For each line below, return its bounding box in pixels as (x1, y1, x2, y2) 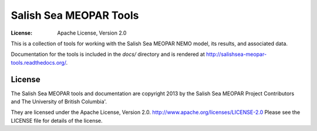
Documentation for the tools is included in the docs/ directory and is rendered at (11, 51, 205, 58)
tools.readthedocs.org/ (11, 59, 66, 66)
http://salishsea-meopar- (206, 51, 267, 58)
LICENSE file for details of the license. (11, 117, 103, 124)
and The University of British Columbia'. (11, 98, 107, 105)
